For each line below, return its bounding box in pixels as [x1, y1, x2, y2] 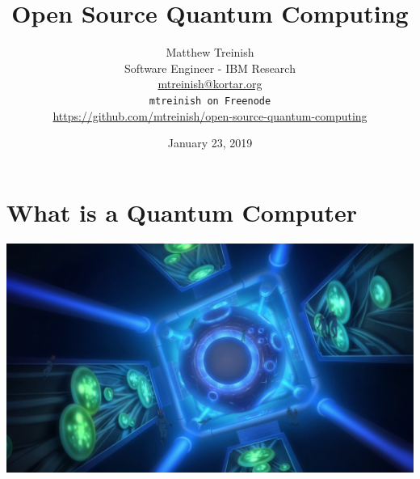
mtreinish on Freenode [149, 95, 271, 107]
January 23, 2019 [167, 134, 253, 151]
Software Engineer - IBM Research [124, 59, 296, 76]
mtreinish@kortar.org [157, 75, 262, 92]
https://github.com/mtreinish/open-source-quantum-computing [52, 107, 367, 124]
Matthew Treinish [166, 44, 254, 61]
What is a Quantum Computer [6, 195, 358, 228]
